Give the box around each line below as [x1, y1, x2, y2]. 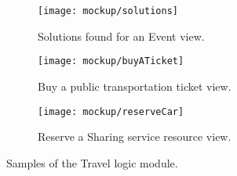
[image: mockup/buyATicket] [38, 56, 184, 67]
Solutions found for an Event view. [38, 27, 205, 44]
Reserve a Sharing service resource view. [38, 128, 232, 145]
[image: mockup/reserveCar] [38, 106, 184, 117]
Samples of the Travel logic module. [6, 154, 178, 171]
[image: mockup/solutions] [38, 5, 178, 16]
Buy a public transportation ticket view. [38, 77, 232, 94]
